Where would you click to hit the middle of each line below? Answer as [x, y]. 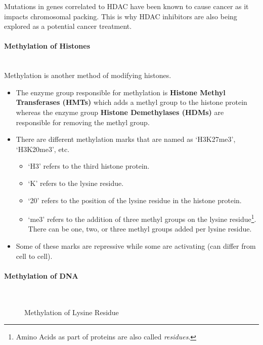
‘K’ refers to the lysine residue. [76, 183]
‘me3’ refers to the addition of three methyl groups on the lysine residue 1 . [142, 218]
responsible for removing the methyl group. [83, 122]
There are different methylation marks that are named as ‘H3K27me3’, [126, 139]
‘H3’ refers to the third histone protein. [89, 166]
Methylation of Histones [47, 46]
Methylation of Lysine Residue [72, 312]
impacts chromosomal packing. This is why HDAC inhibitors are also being [121, 16]
